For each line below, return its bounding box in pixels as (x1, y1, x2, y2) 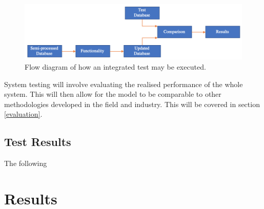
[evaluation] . (4, 109, 43, 119)
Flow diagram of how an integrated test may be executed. (25, 61, 206, 72)
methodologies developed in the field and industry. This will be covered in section (4, 98, 260, 109)
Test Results (4, 134, 71, 150)
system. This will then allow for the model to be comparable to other (4, 89, 221, 99)
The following (4, 158, 47, 169)
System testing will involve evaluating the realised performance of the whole (4, 78, 243, 89)
